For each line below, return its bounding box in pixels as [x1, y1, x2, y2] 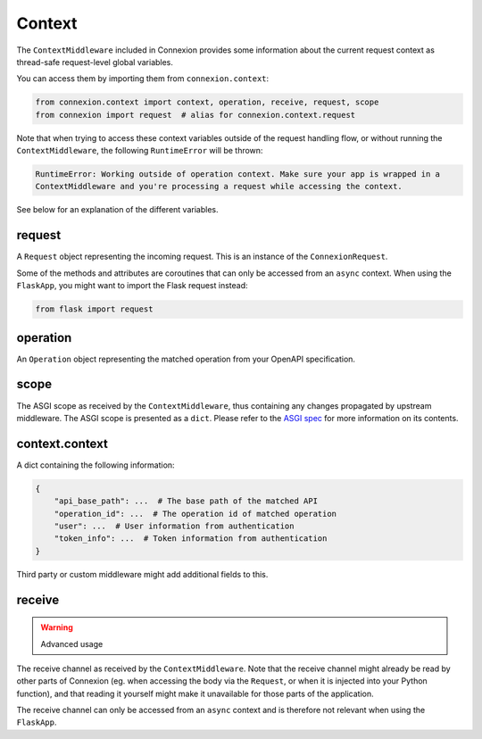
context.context [16, 436, 109, 451]
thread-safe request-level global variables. [16, 56, 174, 67]
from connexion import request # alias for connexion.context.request [35, 110, 356, 120]
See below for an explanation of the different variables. [16, 204, 219, 215]
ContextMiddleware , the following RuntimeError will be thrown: [16, 145, 263, 156]
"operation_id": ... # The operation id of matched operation [54, 509, 337, 519]
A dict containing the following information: [16, 460, 175, 470]
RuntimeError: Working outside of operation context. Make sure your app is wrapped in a [35, 170, 441, 179]
